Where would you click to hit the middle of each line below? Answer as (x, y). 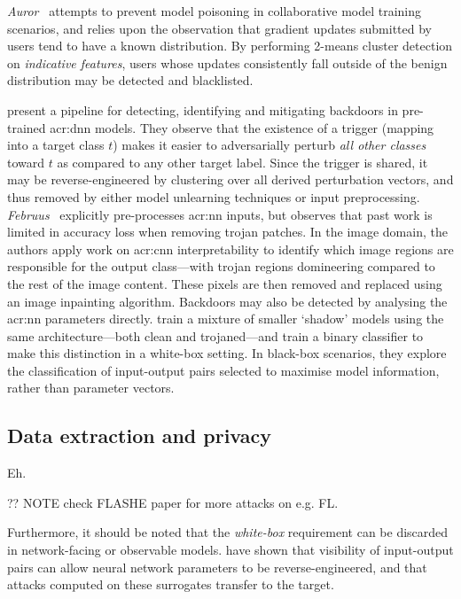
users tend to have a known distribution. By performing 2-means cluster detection (230, 46)
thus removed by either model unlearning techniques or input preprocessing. (214, 196)
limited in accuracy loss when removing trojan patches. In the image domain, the (227, 232)
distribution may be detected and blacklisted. (130, 80)
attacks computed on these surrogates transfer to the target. (171, 584)
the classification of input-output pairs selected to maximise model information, (223, 370)
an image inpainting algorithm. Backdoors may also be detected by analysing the (227, 301)
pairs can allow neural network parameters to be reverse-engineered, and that (217, 567)
